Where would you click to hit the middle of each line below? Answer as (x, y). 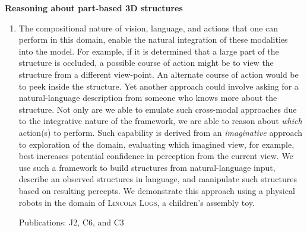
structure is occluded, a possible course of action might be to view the (146, 63)
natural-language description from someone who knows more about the (148, 98)
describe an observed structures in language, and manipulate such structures (158, 179)
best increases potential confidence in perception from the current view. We (156, 156)
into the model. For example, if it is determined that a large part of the (149, 51)
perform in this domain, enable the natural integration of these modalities (153, 39)
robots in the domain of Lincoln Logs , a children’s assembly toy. (137, 202)
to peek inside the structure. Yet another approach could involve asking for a (159, 86)
